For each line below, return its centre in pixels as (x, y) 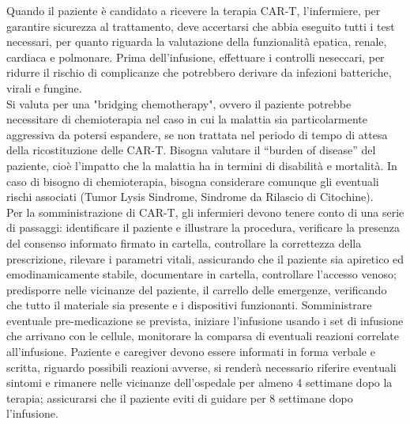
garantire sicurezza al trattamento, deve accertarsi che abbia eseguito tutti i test (201, 26)
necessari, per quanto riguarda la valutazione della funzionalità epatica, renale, (197, 42)
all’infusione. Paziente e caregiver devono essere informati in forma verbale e (191, 352)
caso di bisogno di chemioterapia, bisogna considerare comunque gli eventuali (193, 181)
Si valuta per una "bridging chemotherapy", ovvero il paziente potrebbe (179, 103)
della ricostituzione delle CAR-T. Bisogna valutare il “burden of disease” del (191, 150)
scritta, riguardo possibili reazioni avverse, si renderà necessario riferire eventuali (201, 367)
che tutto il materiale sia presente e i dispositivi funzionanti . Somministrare (189, 305)
